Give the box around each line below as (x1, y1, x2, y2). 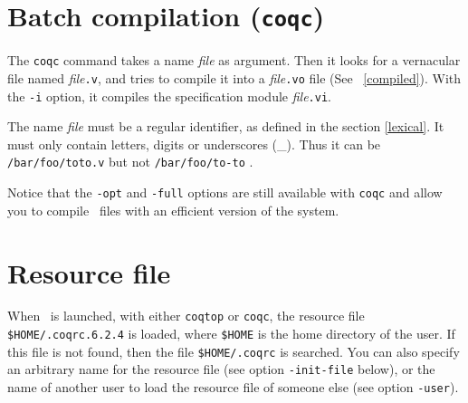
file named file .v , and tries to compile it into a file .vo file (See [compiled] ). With (7, 68, 462, 87)
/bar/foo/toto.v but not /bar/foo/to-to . (7, 152, 253, 171)
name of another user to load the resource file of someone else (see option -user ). (7, 378, 459, 397)
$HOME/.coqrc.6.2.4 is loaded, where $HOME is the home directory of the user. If (7, 324, 455, 343)
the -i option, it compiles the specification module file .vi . (7, 86, 331, 105)
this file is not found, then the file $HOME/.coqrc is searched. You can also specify (7, 341, 460, 360)
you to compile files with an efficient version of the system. (7, 200, 339, 219)
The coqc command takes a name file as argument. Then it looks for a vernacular (7, 51, 461, 70)
